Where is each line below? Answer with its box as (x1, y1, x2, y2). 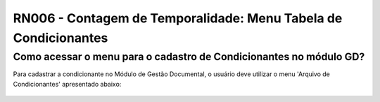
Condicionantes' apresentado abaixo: (13, 80, 122, 88)
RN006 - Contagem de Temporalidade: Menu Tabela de (13, 10, 343, 26)
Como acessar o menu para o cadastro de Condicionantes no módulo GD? (13, 50, 365, 63)
